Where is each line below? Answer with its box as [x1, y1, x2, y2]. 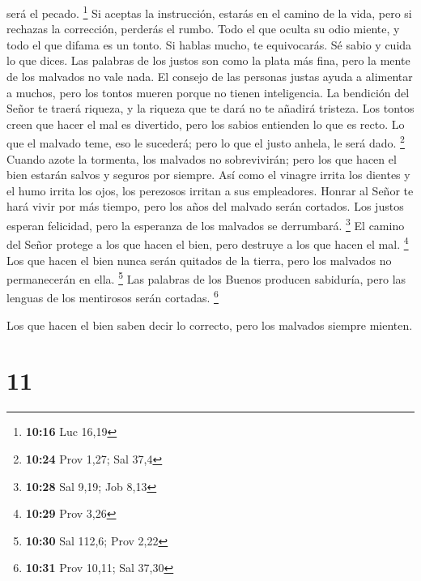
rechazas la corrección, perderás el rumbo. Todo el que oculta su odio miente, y [6, 20, 400, 37]
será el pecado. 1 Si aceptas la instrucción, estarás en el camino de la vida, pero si [6, 2, 412, 21]
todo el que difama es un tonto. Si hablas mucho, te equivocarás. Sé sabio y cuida [6, 36, 412, 53]
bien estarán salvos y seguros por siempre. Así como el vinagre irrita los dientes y [6, 166, 410, 183]
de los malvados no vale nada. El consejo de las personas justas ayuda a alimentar [6, 68, 413, 85]
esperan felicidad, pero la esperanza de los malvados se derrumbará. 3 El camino [6, 215, 405, 233]
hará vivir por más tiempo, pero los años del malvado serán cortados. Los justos [6, 198, 404, 215]
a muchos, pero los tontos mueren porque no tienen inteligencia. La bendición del [6, 83, 410, 100]
